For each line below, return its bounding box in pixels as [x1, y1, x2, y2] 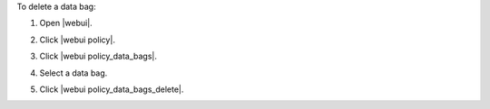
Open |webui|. [39, 18, 93, 29]
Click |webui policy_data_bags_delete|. [39, 84, 184, 95]
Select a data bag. [39, 68, 108, 78]
